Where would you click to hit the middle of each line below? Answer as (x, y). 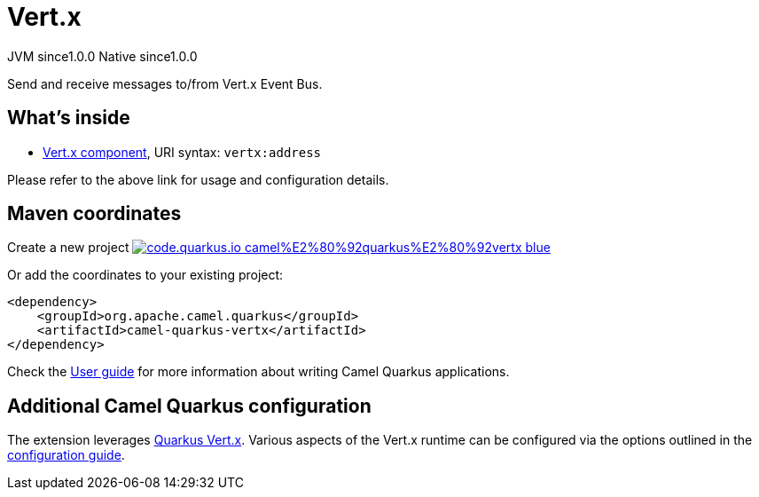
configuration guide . (66, 455)
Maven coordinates (94, 214)
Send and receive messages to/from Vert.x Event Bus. (165, 83)
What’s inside (69, 118)
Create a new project (68, 248)
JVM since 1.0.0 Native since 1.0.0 (102, 56)
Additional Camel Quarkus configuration (189, 406)
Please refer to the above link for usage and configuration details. (198, 179)
